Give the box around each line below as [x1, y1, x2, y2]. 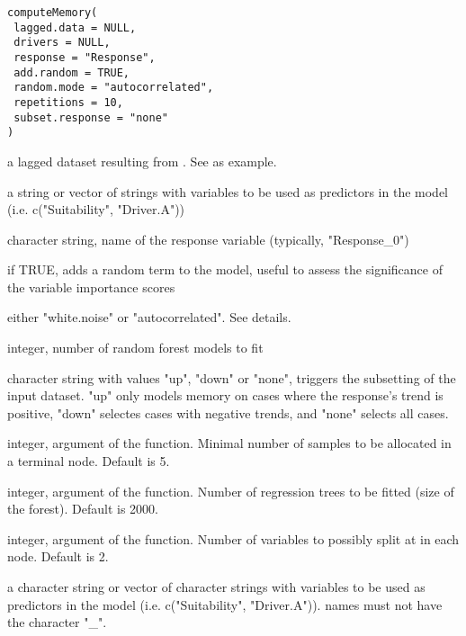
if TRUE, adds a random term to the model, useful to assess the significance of [7, 260, 443, 279]
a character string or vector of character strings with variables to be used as [7, 578, 426, 596]
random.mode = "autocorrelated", [13, 81, 214, 94]
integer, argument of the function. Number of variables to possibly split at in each [7, 529, 460, 548]
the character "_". [7, 613, 107, 632]
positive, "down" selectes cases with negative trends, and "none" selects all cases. [7, 403, 449, 422]
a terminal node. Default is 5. [7, 452, 170, 470]
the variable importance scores [7, 277, 175, 296]
